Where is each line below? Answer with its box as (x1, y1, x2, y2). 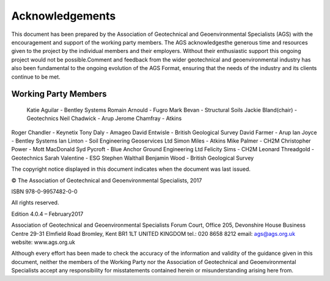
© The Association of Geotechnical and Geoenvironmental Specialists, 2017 (11, 177, 202, 184)
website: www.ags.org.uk (11, 238, 76, 246)
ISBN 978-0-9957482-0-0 (11, 188, 78, 195)
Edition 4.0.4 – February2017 (11, 210, 84, 218)
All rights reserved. (11, 199, 59, 207)
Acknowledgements (11, 9, 116, 23)
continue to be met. (11, 73, 61, 80)
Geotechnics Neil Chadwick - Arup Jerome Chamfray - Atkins (26, 115, 182, 122)
